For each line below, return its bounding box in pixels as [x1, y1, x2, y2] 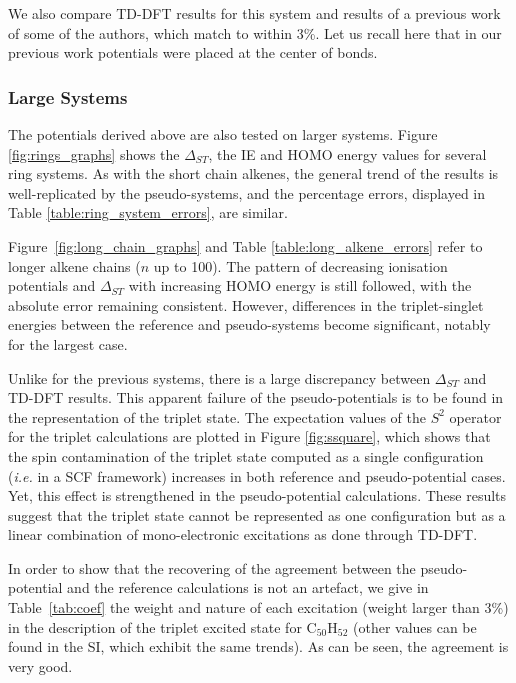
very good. [8, 655, 73, 676]
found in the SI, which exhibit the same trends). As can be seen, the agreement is [8, 636, 509, 657]
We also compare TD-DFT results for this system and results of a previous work [8, 3, 501, 23]
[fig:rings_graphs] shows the [8, 143, 180, 164]
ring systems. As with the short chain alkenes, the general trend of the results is [8, 163, 499, 184]
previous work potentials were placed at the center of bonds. [8, 42, 378, 63]
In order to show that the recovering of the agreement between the [8, 557, 416, 578]
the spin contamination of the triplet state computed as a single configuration [8, 445, 484, 466]
